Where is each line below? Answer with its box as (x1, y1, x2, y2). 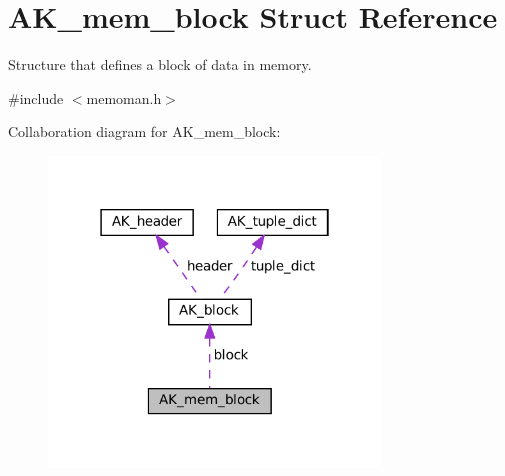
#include (8, 87, 64, 108)
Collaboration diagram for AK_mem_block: (8, 121, 281, 142)
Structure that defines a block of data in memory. (8, 54, 312, 75)
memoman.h (86, 87, 162, 108)
